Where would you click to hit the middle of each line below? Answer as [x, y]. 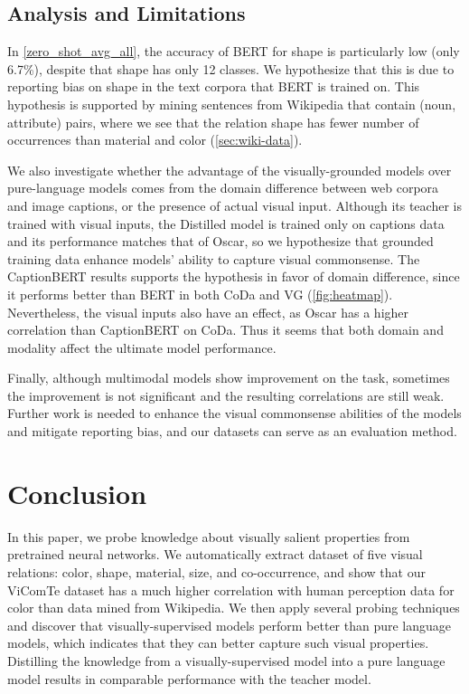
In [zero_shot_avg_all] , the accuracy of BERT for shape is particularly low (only [234, 51]
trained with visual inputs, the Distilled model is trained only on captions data [226, 223]
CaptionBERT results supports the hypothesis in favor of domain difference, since [234, 276]
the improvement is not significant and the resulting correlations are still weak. [226, 395]
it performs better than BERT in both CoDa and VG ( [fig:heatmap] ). [200, 294]
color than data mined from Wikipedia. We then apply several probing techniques [234, 608]
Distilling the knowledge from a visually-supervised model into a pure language [226, 660]
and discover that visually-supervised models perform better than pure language [230, 625]
